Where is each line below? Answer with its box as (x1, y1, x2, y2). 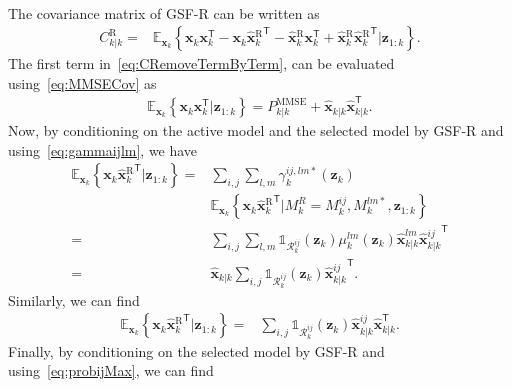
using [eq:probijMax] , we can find (8, 360, 214, 381)
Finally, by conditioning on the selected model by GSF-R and (8, 340, 385, 361)
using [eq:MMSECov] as (8, 72, 157, 93)
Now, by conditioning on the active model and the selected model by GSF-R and (8, 120, 504, 141)
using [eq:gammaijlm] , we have (8, 139, 198, 160)
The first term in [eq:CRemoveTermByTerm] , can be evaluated (8, 53, 395, 74)
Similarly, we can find (8, 289, 140, 310)
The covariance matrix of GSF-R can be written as (8, 2, 320, 23)
